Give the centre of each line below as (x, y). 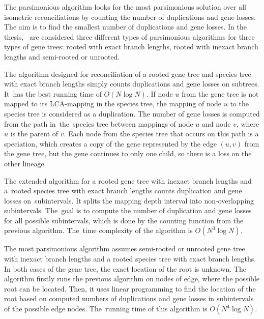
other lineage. (25, 163)
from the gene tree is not (220, 93)
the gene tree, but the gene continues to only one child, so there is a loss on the (128, 153)
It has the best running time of (53, 93)
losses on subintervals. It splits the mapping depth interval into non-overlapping (129, 200)
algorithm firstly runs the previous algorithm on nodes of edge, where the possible (132, 279)
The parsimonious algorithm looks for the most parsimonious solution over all (125, 7)
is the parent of (34, 134)
